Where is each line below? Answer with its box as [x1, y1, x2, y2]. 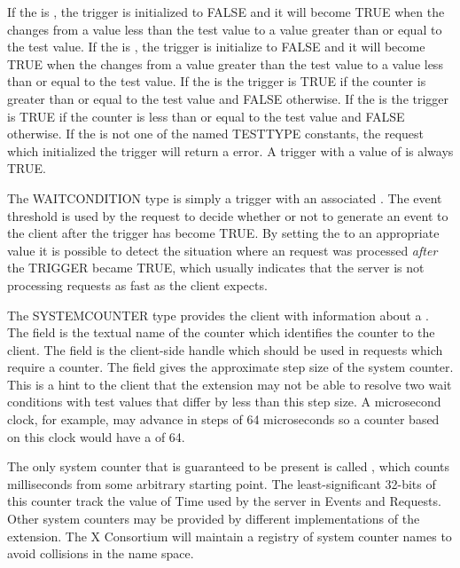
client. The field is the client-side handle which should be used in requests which [7, 340, 443, 359]
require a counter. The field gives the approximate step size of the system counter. [7, 358, 454, 376]
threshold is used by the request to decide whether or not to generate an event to [7, 206, 448, 225]
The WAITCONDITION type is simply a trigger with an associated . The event [7, 188, 442, 207]
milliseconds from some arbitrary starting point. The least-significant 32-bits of [7, 474, 436, 493]
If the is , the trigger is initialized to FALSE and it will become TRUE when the [7, 3, 445, 20]
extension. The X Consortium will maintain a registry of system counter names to [7, 526, 452, 545]
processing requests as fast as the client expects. [7, 275, 268, 294]
